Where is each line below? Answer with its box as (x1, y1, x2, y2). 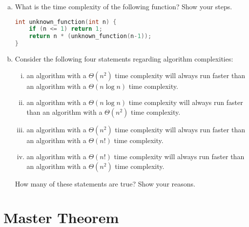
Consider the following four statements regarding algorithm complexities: (15, 54, 233, 64)
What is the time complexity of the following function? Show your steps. (15, 1, 232, 11)
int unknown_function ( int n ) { (15, 18, 117, 25)
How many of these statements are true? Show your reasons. (15, 179, 195, 189)
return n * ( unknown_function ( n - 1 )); (29, 33, 152, 40)
